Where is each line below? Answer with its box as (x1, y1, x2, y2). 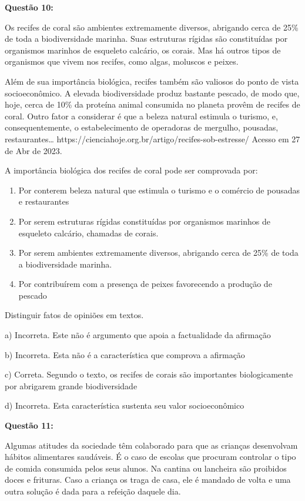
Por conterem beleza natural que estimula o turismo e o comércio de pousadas (18, 183, 300, 196)
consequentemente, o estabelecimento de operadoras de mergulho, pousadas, (5, 121, 279, 133)
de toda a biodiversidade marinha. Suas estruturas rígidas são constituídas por (5, 32, 288, 45)
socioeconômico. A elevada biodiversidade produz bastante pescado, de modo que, (5, 86, 300, 99)
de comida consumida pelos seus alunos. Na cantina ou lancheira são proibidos (5, 462, 287, 474)
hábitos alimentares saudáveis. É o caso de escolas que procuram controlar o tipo (5, 450, 296, 463)
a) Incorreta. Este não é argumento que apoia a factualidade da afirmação (5, 329, 271, 341)
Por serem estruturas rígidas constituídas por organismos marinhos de (18, 215, 270, 227)
